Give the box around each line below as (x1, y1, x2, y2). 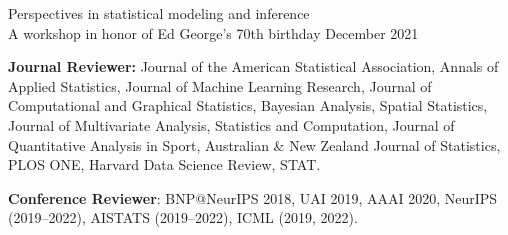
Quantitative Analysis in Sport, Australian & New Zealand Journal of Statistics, (8, 134, 501, 155)
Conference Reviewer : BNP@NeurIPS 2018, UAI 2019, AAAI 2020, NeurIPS (8, 187, 498, 208)
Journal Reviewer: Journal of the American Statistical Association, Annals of (8, 56, 499, 77)
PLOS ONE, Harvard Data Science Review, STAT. (8, 154, 321, 175)
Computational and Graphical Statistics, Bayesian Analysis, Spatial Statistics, (8, 95, 488, 116)
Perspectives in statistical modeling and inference (8, 3, 310, 23)
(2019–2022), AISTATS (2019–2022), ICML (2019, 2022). (8, 207, 358, 228)
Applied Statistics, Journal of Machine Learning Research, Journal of (8, 75, 432, 96)
